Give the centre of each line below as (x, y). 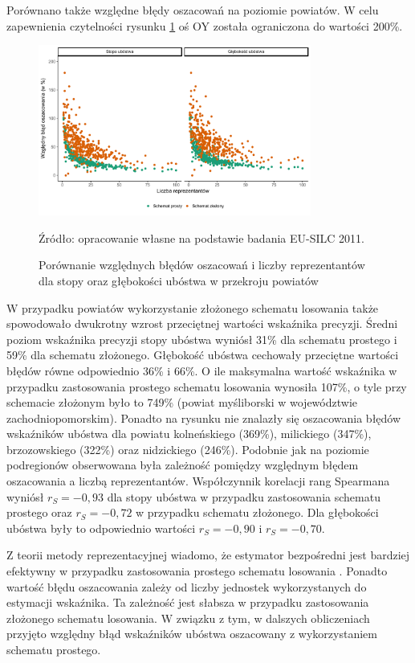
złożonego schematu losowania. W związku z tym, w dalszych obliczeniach (188, 618)
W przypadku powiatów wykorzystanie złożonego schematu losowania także (193, 307)
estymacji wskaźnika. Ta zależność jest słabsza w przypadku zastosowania (188, 602)
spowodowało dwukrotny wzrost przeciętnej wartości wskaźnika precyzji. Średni (202, 323)
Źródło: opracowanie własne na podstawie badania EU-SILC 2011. (201, 237)
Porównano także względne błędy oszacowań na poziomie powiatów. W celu (193, 10)
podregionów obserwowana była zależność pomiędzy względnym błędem (183, 465)
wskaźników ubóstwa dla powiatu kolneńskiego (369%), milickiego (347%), (189, 434)
